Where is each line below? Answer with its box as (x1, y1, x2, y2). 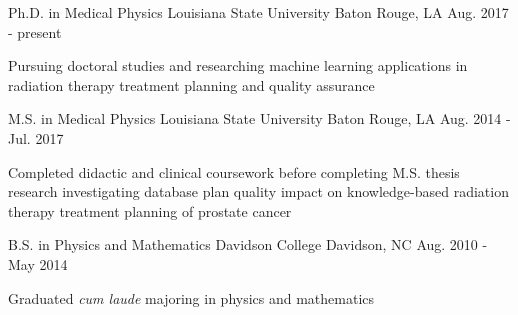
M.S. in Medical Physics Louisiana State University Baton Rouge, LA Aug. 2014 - (8, 108, 511, 129)
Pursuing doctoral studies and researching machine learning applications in (8, 55, 468, 76)
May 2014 (8, 253, 68, 274)
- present (8, 21, 62, 42)
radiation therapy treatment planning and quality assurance (8, 74, 375, 95)
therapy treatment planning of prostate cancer (8, 200, 292, 221)
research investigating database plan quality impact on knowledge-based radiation (8, 181, 509, 202)
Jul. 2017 (8, 127, 64, 148)
